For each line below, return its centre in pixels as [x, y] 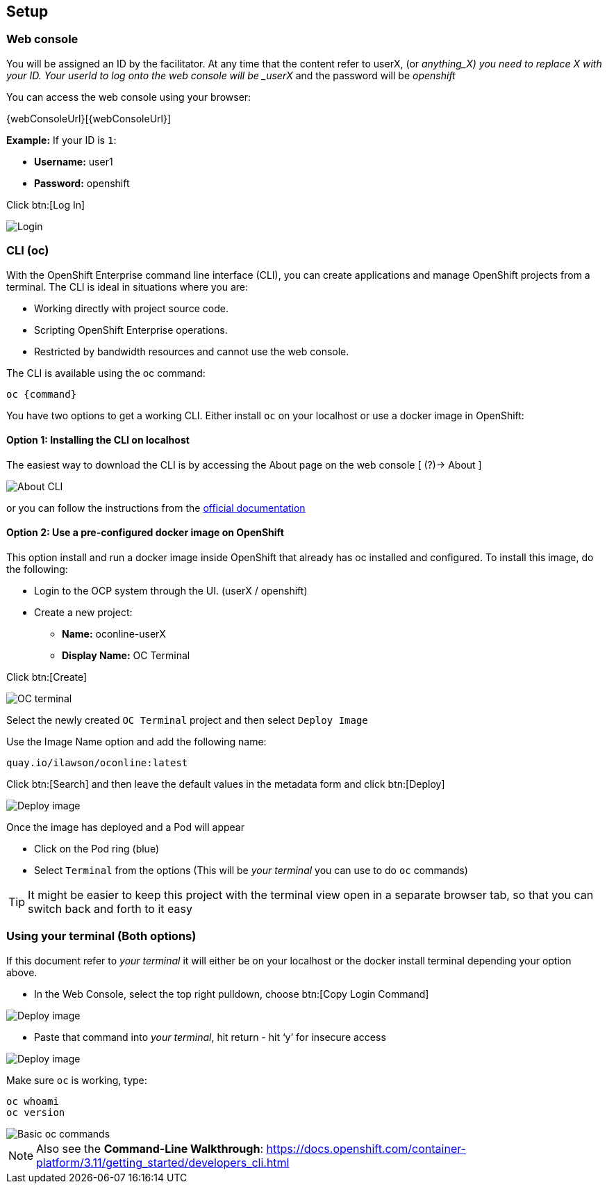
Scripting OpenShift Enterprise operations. [131, 330]
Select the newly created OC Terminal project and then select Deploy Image [187, 720]
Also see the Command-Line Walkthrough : [150, 1148]
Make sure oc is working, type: [77, 1080]
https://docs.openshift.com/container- [366, 1148]
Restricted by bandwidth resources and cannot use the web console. [192, 351]
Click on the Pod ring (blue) [97, 848]
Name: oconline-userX [114, 633]
